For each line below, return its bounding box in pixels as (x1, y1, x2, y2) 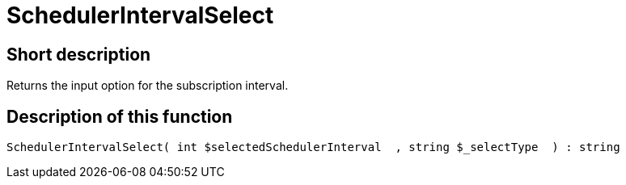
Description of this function (6, 106, 233, 127)
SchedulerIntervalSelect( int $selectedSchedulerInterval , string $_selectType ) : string (6, 141, 620, 154)
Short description (6, 44, 151, 65)
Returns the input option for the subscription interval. (6, 78, 289, 93)
